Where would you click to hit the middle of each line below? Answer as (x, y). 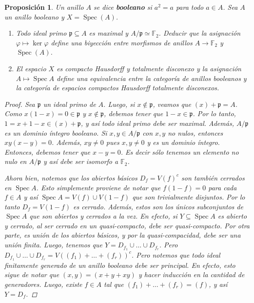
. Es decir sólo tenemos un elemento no (180, 151)
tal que (114, 284)
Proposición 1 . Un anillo (44, 7)
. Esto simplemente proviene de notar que (98, 187)
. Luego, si (119, 104)
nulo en (16, 161)
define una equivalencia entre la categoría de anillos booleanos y (151, 78)
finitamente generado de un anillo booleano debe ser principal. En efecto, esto (120, 265)
